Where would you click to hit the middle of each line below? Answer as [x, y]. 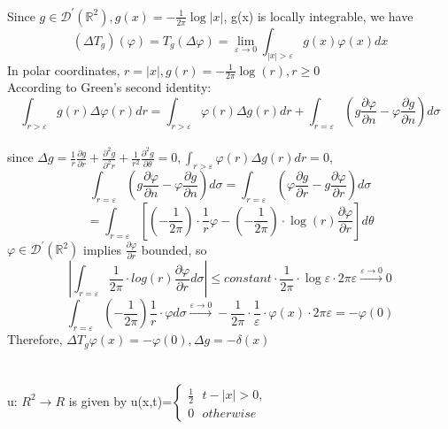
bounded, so [174, 249]
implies [102, 249]
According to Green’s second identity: [109, 87]
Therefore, [35, 339]
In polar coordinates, [64, 69]
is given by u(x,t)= [120, 400]
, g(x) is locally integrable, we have [318, 15]
